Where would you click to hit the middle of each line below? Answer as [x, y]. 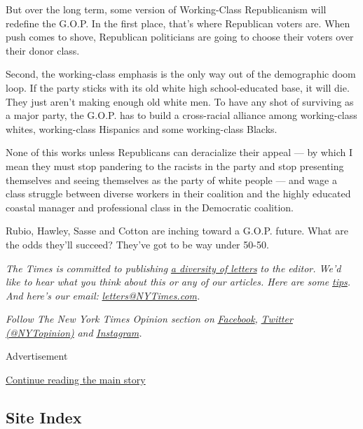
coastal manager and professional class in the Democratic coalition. [150, 207]
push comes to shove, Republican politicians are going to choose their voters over [180, 37]
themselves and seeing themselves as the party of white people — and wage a [171, 180]
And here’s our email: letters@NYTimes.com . [103, 295]
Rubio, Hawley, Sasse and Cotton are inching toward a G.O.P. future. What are [177, 231]
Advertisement [37, 356]
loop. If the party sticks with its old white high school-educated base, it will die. [178, 87]
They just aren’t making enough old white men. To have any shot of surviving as [180, 101]
